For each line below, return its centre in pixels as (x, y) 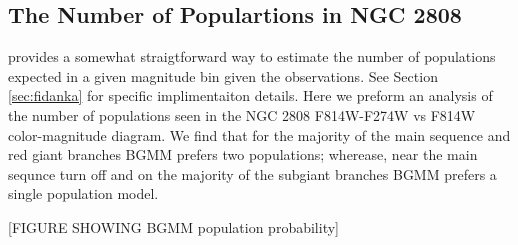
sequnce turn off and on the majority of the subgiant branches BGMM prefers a (252, 173)
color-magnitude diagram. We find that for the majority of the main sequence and (259, 134)
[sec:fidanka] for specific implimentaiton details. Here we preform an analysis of (250, 95)
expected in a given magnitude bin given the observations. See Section (223, 75)
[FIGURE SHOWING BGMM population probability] (173, 226)
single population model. (83, 193)
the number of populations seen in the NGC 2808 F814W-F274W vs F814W (242, 114)
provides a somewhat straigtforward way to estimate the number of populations (252, 56)
